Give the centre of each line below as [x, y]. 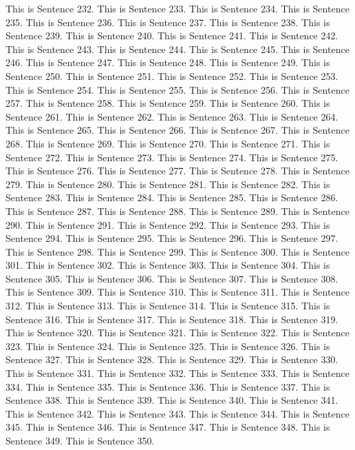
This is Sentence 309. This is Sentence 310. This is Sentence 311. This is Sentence [177, 292]
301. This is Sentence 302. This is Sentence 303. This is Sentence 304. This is [168, 265]
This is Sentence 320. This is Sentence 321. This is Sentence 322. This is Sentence [177, 333]
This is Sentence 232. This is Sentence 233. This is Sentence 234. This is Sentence [177, 8]
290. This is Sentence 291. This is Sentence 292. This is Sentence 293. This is [168, 224]
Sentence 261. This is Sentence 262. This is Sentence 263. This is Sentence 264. [172, 116]
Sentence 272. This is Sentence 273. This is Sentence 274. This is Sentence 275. [172, 157]
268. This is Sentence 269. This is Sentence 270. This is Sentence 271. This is [168, 143]
